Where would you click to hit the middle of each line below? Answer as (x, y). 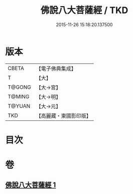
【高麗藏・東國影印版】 (63, 115)
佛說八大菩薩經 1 (31, 185)
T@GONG (19, 87)
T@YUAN (19, 106)
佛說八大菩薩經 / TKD (84, 10)
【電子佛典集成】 (56, 69)
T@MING (19, 96)
